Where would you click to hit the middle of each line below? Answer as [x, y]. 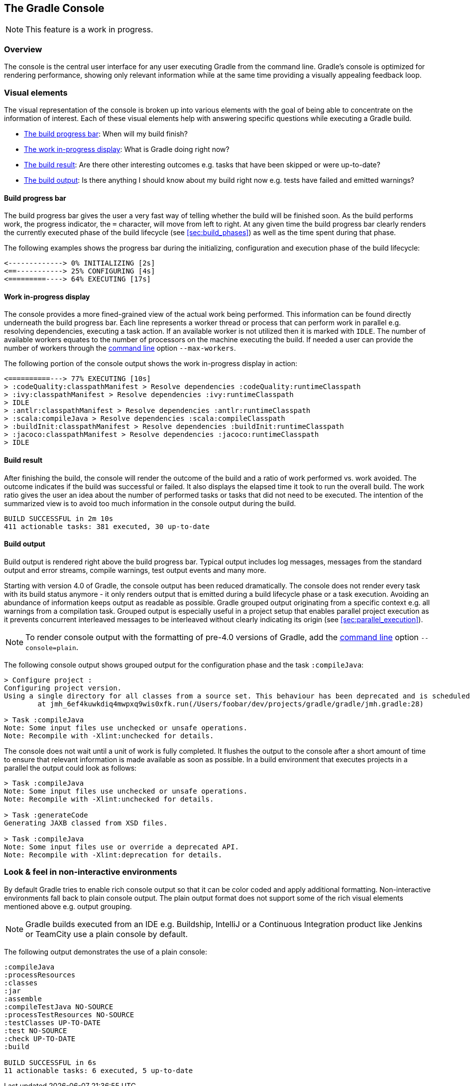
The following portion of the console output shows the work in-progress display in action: [151, 364]
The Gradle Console [54, 8]
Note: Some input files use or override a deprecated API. [122, 847]
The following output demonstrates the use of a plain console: [106, 951]
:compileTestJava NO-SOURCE [59, 1007]
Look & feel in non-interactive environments [91, 872]
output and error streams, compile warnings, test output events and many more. [135, 570]
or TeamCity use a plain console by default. [107, 934]
